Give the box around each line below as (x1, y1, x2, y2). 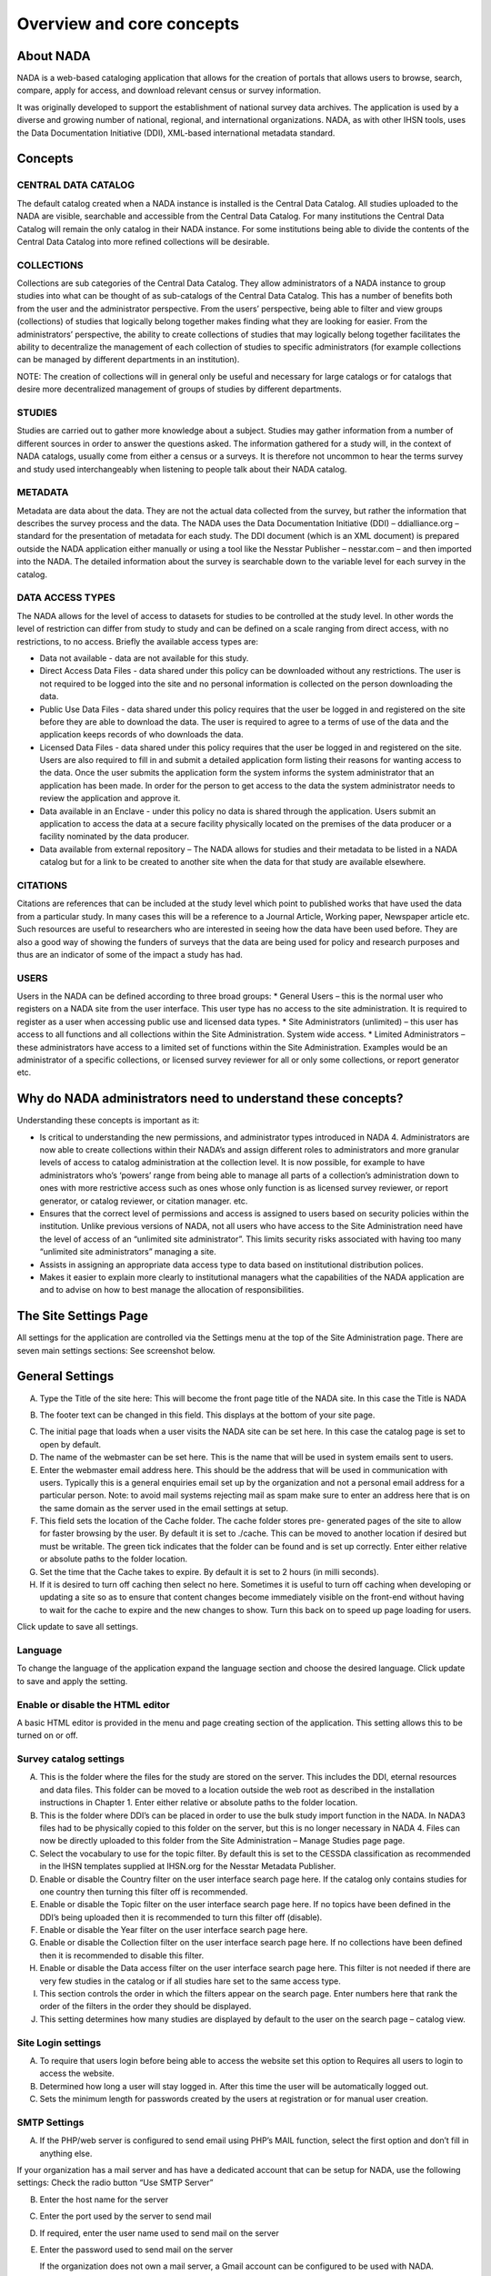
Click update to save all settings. (16, 1621, 138, 1632)
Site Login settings (16, 2036, 102, 2048)
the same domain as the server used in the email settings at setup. (39, 1502, 289, 1513)
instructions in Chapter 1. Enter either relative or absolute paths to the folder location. (39, 1797, 358, 1808)
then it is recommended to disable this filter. (39, 1949, 205, 1961)
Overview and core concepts (16, 14, 240, 34)
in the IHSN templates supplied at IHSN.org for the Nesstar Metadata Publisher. (39, 1861, 336, 1872)
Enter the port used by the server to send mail (39, 2210, 212, 2221)
